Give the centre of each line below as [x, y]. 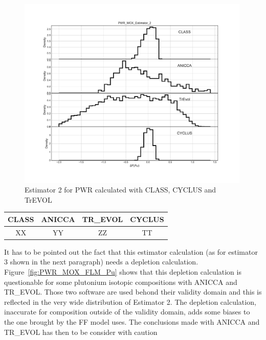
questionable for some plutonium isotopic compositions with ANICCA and [121, 282]
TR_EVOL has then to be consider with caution [81, 332]
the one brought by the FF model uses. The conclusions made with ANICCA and [132, 322]
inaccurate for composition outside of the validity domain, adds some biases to [127, 312]
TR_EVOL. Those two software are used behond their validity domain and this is [133, 292]
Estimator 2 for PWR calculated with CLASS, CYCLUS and [120, 190]
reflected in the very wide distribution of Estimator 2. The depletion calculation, [130, 301]
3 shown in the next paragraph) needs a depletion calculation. [101, 262]
